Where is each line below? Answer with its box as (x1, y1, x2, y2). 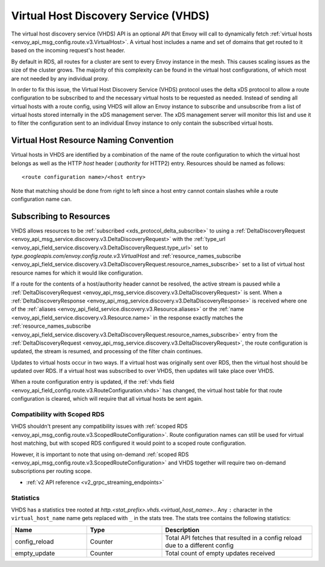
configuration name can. (11, 195, 72, 202)
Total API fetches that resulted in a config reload (165, 533, 302, 542)
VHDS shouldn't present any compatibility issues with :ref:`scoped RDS (11, 422, 188, 430)
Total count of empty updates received (165, 549, 275, 557)
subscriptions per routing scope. (11, 468, 92, 475)
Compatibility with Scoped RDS (11, 410, 105, 419)
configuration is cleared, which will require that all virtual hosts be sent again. (11, 395, 203, 403)
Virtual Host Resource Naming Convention (11, 136, 174, 146)
